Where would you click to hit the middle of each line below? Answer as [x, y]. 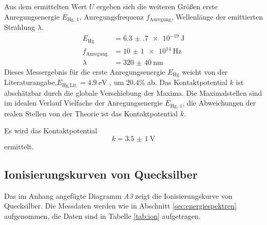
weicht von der [205, 71]
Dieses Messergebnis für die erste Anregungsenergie [85, 71]
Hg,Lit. [70, 85]
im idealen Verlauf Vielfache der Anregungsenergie [83, 103]
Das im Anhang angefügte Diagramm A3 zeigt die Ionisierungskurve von [118, 195]
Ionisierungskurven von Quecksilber [101, 174]
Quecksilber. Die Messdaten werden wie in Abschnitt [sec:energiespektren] [120, 206]
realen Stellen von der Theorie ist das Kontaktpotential [91, 113]
